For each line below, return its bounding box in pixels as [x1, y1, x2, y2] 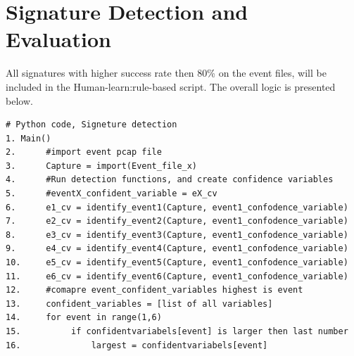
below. [6, 93, 33, 108]
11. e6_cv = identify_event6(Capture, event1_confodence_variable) [6, 271, 348, 281]
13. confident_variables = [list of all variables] [6, 298, 273, 309]
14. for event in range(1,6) [6, 312, 162, 323]
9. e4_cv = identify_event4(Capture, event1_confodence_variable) [6, 243, 348, 254]
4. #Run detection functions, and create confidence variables [6, 174, 334, 185]
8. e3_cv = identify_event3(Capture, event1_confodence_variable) [6, 229, 348, 240]
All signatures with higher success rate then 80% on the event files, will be [6, 65, 327, 80]
